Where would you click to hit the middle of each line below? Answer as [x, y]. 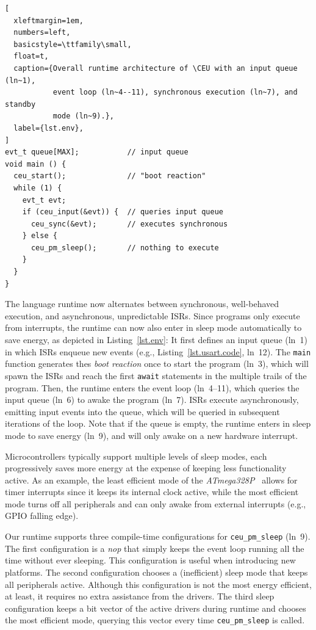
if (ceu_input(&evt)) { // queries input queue [123, 212]
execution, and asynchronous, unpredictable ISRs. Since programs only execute [153, 315]
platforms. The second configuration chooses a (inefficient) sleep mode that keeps [156, 572]
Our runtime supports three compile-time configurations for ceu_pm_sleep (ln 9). [158, 536]
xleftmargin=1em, [48, 20]
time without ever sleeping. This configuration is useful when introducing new [150, 560]
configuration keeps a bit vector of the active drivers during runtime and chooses [156, 608]
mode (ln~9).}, [83, 116]
